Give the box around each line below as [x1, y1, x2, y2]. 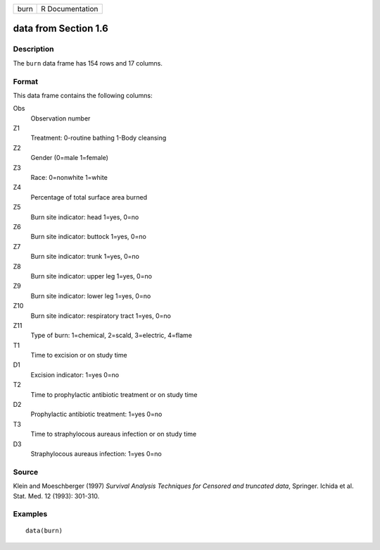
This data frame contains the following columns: [13, 91, 153, 99]
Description [13, 44, 54, 54]
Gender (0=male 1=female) [30, 154, 109, 162]
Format [13, 76, 39, 86]
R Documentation [41, 4, 99, 13]
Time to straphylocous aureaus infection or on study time [30, 430, 197, 439]
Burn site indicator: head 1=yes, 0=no [30, 212, 139, 221]
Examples [13, 509, 48, 519]
